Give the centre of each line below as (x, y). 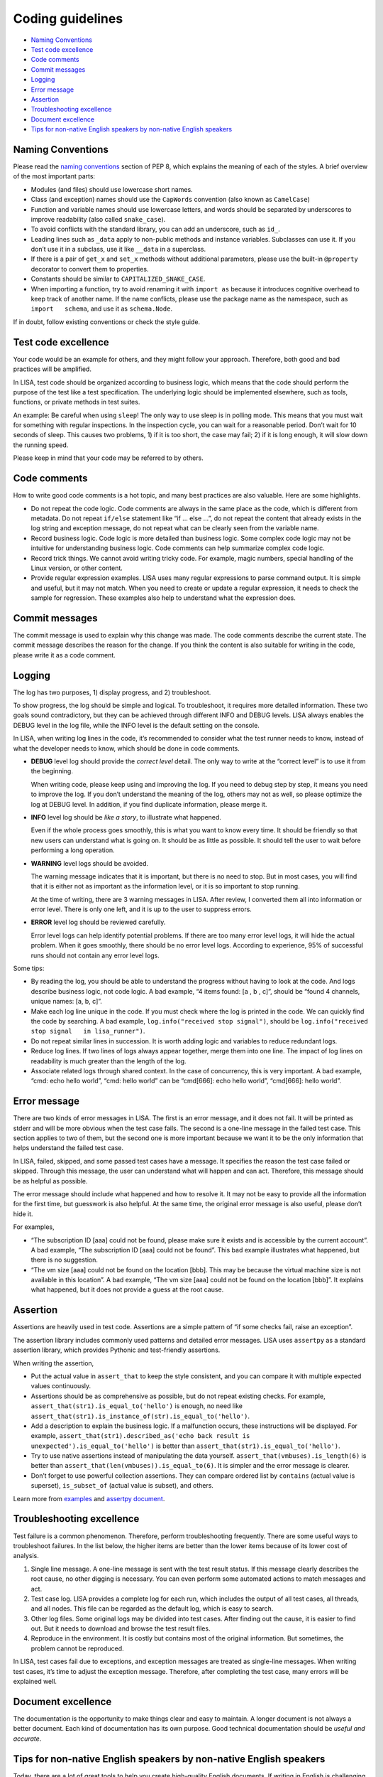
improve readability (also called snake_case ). (98, 219)
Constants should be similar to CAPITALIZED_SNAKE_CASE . (118, 279)
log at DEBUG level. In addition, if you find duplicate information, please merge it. (149, 804)
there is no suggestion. (65, 1260)
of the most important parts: (54, 176)
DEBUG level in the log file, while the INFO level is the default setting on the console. (137, 725)
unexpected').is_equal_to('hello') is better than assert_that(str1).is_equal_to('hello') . (185, 1446)
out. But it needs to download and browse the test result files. (121, 1628)
